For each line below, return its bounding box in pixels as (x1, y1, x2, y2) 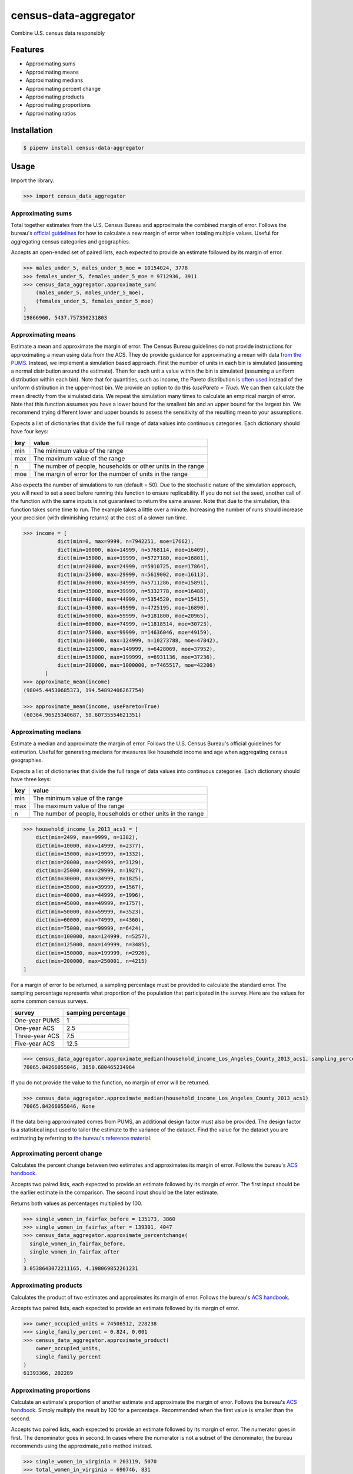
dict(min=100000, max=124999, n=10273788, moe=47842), (57, 637, 219, 644)
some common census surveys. (11, 998, 88, 1005)
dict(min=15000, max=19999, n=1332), (35, 851, 145, 857)
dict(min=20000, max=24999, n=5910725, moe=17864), (57, 563, 210, 570)
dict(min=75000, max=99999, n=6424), (35, 924, 145, 932)
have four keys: (11, 428, 48, 435)
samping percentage (66, 1008, 126, 1016)
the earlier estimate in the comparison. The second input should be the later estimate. (11, 1189, 219, 1196)
